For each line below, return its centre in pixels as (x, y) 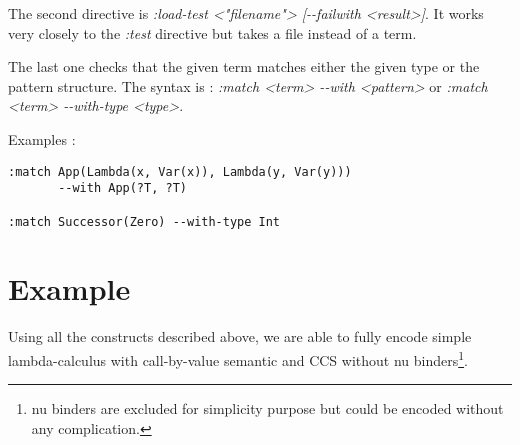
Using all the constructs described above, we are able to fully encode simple (240, 336)
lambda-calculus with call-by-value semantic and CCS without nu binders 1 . (238, 358)
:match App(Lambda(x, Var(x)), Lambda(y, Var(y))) (180, 171)
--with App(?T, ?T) (122, 188)
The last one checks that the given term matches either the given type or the (244, 66)
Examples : (42, 138)
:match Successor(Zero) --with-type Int (144, 221)
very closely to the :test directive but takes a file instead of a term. (212, 32)
